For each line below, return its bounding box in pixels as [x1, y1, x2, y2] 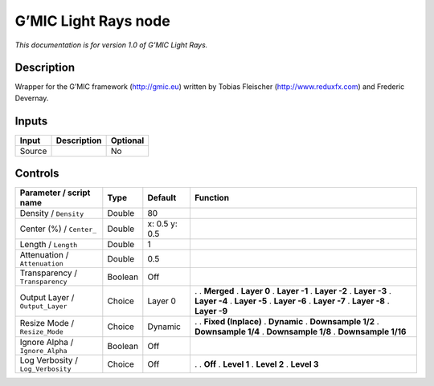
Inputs [14, 114, 48, 128]
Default [147, 193, 177, 204]
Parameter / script [19, 187, 91, 198]
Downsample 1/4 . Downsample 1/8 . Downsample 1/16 [194, 326, 407, 337]
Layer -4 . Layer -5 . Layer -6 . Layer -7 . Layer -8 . [194, 295, 390, 307]
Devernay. [14, 93, 49, 103]
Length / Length [19, 239, 78, 250]
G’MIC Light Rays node [14, 12, 170, 30]
